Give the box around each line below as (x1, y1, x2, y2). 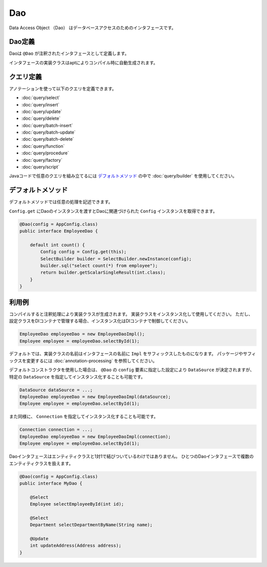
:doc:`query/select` (21, 94, 60, 101)
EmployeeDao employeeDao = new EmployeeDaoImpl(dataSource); (19, 394, 171, 400)
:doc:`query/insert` (21, 101, 59, 107)
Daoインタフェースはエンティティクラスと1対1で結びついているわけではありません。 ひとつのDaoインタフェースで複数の (9, 453, 254, 460)
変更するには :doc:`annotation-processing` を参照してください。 (26, 358, 158, 364)
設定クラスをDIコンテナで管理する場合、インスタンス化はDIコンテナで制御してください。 (9, 318, 191, 324)
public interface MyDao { (19, 480, 83, 486)
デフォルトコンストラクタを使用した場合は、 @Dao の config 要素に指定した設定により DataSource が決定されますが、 (9, 367, 255, 373)
